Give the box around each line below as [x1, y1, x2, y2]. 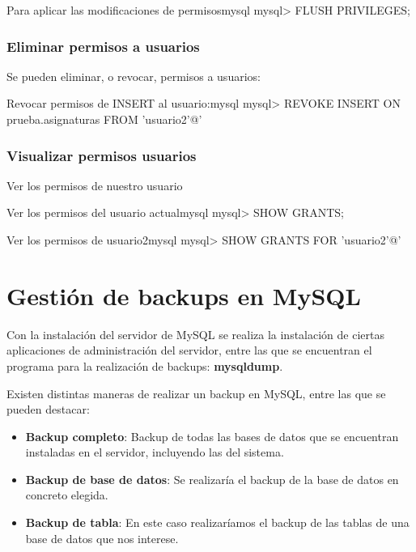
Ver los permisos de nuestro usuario [6, 176, 183, 193]
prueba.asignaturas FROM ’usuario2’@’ [6, 111, 202, 127]
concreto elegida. [25, 486, 108, 503]
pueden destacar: [6, 401, 90, 418]
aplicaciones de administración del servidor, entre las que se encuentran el [6, 342, 372, 359]
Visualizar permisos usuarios [6, 145, 197, 165]
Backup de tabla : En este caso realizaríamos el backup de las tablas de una [25, 514, 410, 531]
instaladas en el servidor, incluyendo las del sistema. [25, 444, 284, 461]
